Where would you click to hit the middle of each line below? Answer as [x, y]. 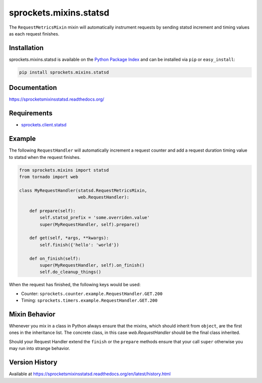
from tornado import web [49, 177]
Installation [26, 48]
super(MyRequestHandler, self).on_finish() [92, 265]
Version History [33, 362]
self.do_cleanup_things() [70, 272]
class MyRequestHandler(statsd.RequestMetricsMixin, [83, 190]
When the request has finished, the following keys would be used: [75, 285]
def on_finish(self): [55, 258]
